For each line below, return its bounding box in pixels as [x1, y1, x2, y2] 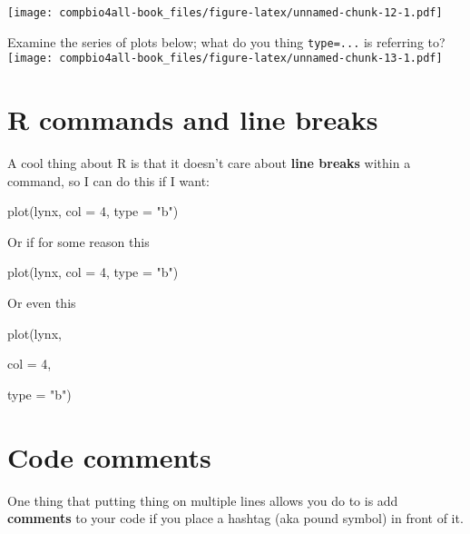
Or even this [7, 293, 76, 312]
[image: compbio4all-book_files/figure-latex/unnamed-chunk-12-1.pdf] [7, 6, 443, 19]
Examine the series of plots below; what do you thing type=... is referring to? [7, 32, 446, 51]
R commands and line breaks [7, 101, 378, 138]
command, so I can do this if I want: [7, 171, 210, 190]
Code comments [7, 438, 211, 475]
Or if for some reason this [7, 232, 150, 251]
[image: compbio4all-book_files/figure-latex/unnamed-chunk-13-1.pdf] [7, 52, 443, 65]
